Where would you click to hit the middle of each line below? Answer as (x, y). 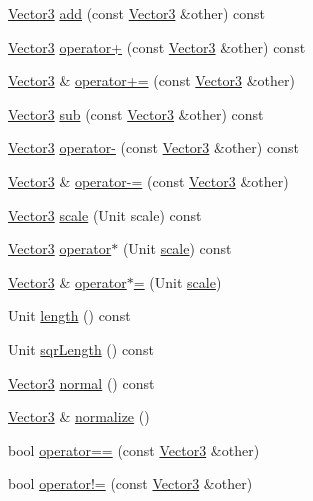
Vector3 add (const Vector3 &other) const (136, 13)
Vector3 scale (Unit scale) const (105, 214)
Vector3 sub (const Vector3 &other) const (136, 113)
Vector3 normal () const (81, 382)
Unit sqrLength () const (81, 348)
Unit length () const (69, 315)
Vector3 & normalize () (79, 416)
